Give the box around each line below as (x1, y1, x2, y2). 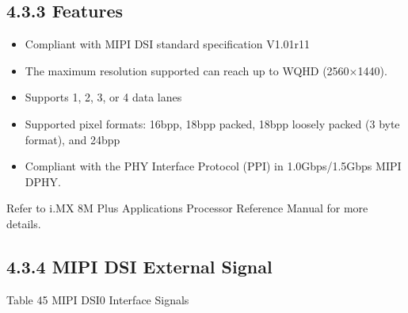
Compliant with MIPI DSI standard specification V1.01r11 (25, 36, 311, 52)
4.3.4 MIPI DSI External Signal (6, 254, 273, 278)
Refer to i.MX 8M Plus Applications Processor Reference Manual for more (6, 200, 368, 216)
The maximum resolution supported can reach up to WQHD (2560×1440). (25, 62, 387, 78)
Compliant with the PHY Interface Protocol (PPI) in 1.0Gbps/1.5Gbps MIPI (25, 158, 402, 174)
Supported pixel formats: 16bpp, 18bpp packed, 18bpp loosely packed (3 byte (25, 115, 400, 132)
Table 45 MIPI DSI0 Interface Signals (6, 291, 189, 307)
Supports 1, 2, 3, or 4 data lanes (25, 89, 182, 105)
